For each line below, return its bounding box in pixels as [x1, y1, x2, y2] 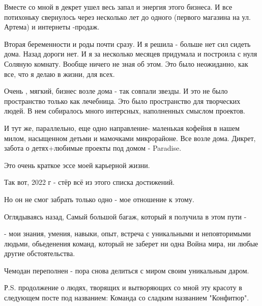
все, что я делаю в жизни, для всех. [4, 68, 115, 79]
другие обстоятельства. [4, 248, 75, 259]
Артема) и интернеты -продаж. [4, 21, 100, 32]
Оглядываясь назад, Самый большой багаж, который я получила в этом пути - [4, 211, 247, 221]
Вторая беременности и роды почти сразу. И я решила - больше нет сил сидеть [4, 38, 251, 49]
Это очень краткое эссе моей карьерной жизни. [4, 159, 150, 170]
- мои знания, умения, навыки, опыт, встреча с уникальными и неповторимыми [4, 228, 251, 239]
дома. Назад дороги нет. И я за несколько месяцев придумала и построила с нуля [4, 48, 257, 59]
